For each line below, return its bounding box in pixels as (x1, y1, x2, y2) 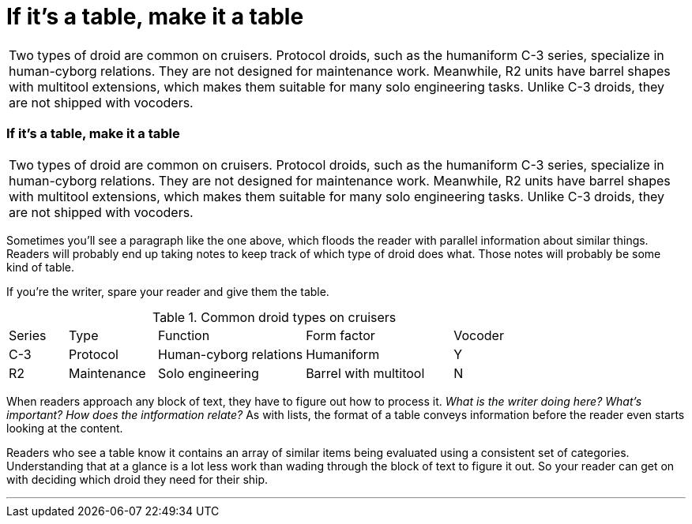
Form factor (306, 327, 375, 343)
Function (158, 327, 210, 343)
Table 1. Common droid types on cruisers (152, 309, 397, 325)
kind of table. (6, 260, 75, 274)
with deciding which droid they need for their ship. (6, 472, 269, 486)
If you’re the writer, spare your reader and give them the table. (6, 284, 329, 298)
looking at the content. (6, 421, 123, 435)
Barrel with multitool (306, 365, 425, 381)
